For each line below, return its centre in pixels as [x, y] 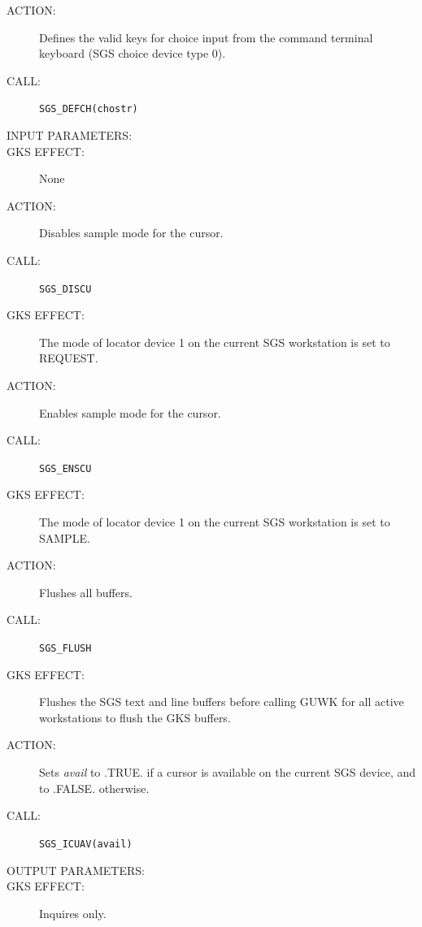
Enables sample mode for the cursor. [130, 412]
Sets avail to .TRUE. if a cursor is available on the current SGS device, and [228, 772]
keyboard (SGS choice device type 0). [133, 53]
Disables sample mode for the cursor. [131, 233]
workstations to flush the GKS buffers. [135, 717]
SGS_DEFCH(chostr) [89, 109]
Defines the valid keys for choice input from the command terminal [206, 37]
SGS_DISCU [65, 289]
